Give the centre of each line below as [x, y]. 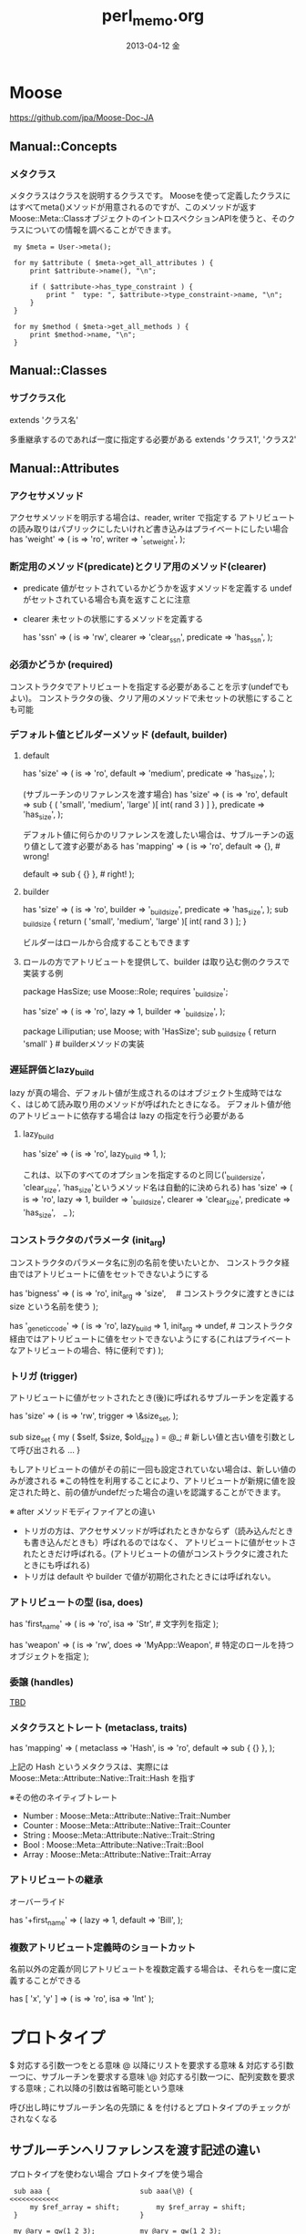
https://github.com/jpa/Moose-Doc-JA [82, 118]
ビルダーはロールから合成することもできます [107, 942]
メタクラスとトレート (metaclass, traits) [98, 1728]
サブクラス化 [37, 398]
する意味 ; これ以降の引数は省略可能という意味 [97, 2087]
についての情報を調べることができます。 [100, 230]
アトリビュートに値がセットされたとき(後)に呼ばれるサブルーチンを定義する [152, 1398]
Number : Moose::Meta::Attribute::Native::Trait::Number [127, 1816]
